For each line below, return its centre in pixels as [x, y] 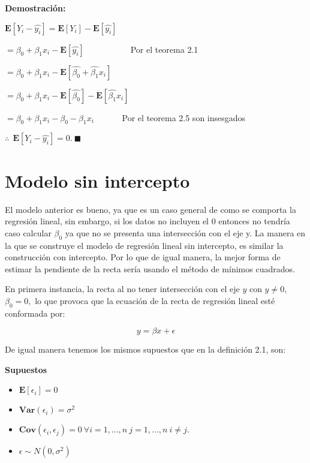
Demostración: [35, 8]
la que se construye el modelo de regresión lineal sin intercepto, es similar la [144, 245]
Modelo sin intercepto [97, 180]
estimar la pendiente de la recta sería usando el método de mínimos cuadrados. [150, 268]
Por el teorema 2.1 [164, 49]
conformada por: [35, 313]
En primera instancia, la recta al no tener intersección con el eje [122, 289]
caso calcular [28, 232]
